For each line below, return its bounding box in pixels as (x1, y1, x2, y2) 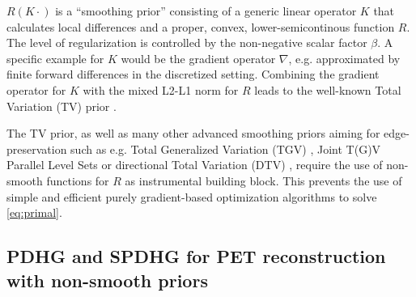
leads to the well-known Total (254, 81, 401, 98)
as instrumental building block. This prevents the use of (125, 172, 402, 189)
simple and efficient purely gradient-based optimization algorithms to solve (6, 188, 377, 205)
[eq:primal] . (6, 204, 62, 221)
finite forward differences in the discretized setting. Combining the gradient (6, 66, 380, 83)
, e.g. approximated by (288, 49, 401, 66)
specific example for (6, 49, 104, 66)
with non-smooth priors (6, 267, 208, 292)
